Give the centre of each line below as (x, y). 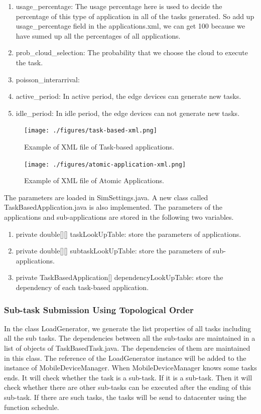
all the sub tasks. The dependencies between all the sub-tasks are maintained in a (130, 338)
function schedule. (32, 407)
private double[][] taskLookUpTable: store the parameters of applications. (128, 234)
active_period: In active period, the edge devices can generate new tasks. (128, 96)
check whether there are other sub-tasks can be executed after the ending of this (128, 387)
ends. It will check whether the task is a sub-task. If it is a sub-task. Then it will (128, 377)
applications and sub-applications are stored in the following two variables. (119, 217)
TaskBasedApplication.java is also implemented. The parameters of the (113, 207)
